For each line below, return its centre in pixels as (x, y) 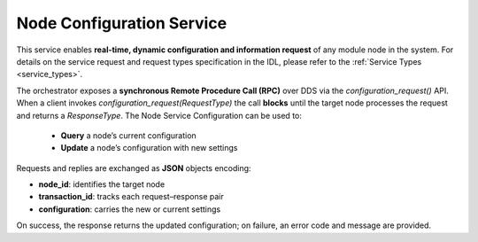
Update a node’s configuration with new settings (149, 148)
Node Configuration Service (122, 23)
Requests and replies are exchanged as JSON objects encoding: (134, 168)
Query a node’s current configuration (128, 135)
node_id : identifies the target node (102, 184)
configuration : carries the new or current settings (130, 209)
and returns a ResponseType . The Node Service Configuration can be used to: (159, 115)
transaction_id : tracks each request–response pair (131, 197)
